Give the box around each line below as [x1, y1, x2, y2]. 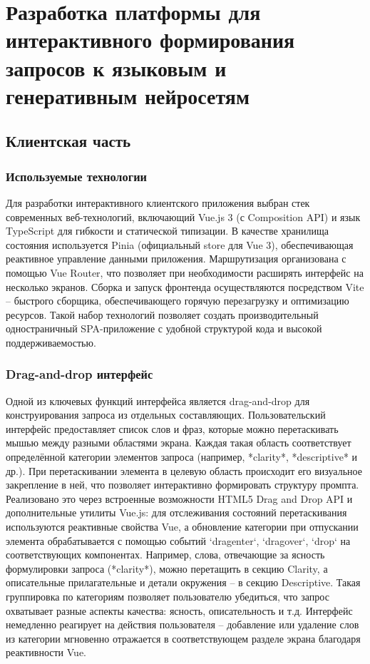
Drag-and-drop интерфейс [6, 365, 153, 383]
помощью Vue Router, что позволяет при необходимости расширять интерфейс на [6, 265, 364, 280]
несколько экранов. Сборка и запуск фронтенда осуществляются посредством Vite [6, 279, 364, 294]
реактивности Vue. [6, 645, 86, 660]
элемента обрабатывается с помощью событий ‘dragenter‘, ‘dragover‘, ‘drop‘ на [6, 533, 351, 548]
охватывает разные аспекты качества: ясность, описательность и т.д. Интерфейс [6, 603, 353, 618]
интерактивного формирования [6, 25, 295, 54]
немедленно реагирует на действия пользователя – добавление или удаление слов [6, 617, 359, 632]
